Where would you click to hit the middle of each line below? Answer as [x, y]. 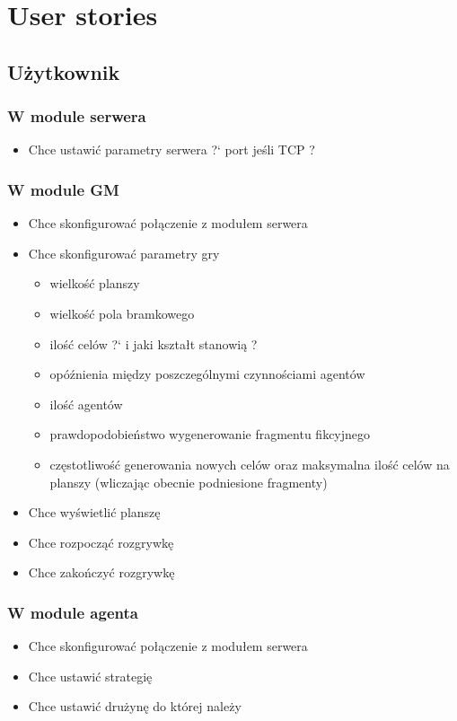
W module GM [63, 189]
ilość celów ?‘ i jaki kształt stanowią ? [154, 343]
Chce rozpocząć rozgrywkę [101, 542]
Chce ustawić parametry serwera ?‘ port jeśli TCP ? [171, 149]
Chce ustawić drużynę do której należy [135, 706]
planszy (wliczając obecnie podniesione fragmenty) [189, 482]
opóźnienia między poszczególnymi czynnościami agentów [207, 374]
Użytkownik [64, 71]
